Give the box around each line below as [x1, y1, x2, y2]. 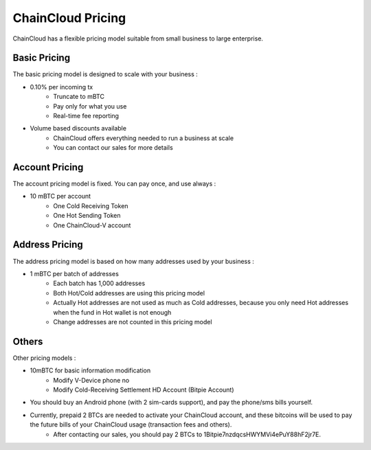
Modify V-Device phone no [53, 376, 130, 384]
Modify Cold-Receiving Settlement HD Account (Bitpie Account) [53, 385, 234, 394]
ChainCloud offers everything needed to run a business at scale [53, 134, 234, 142]
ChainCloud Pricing [12, 10, 126, 25]
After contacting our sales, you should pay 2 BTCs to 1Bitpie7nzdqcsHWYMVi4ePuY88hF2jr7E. [53, 430, 322, 438]
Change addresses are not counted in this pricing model [53, 317, 212, 326]
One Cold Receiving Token [53, 201, 128, 210]
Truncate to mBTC [53, 93, 104, 101]
